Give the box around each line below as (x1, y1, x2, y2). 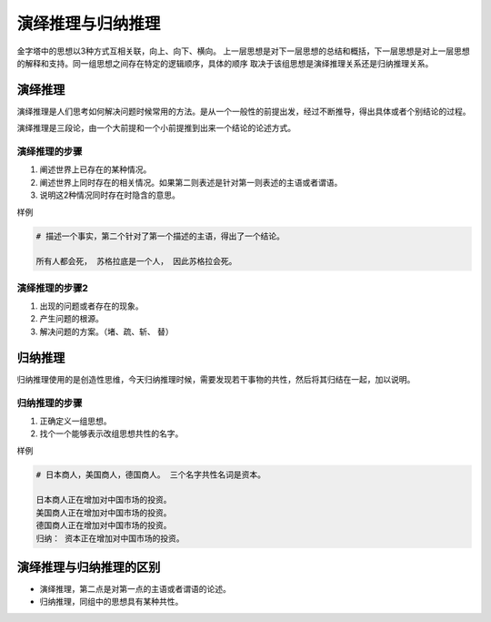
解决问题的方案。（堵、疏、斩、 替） (39, 326, 174, 337)
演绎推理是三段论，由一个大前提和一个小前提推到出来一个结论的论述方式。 (16, 123, 296, 134)
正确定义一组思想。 (39, 415, 112, 426)
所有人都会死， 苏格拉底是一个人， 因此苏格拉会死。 (35, 256, 237, 267)
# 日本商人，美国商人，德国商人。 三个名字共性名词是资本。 (35, 469, 266, 480)
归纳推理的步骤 (16, 396, 83, 409)
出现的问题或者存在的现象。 (39, 301, 144, 311)
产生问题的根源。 (39, 313, 104, 324)
